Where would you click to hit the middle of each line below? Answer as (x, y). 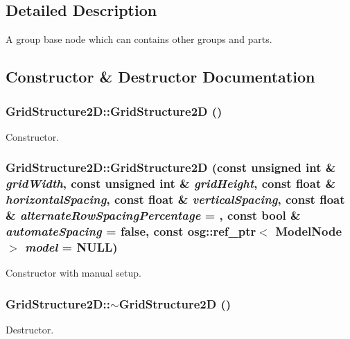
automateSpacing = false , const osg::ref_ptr (131, 231)
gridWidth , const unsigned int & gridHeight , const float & (171, 183)
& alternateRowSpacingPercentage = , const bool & (153, 215)
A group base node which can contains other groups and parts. (139, 39)
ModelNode (309, 231)
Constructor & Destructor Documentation (160, 77)
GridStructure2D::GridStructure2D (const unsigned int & (171, 167)
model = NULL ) (71, 246)
